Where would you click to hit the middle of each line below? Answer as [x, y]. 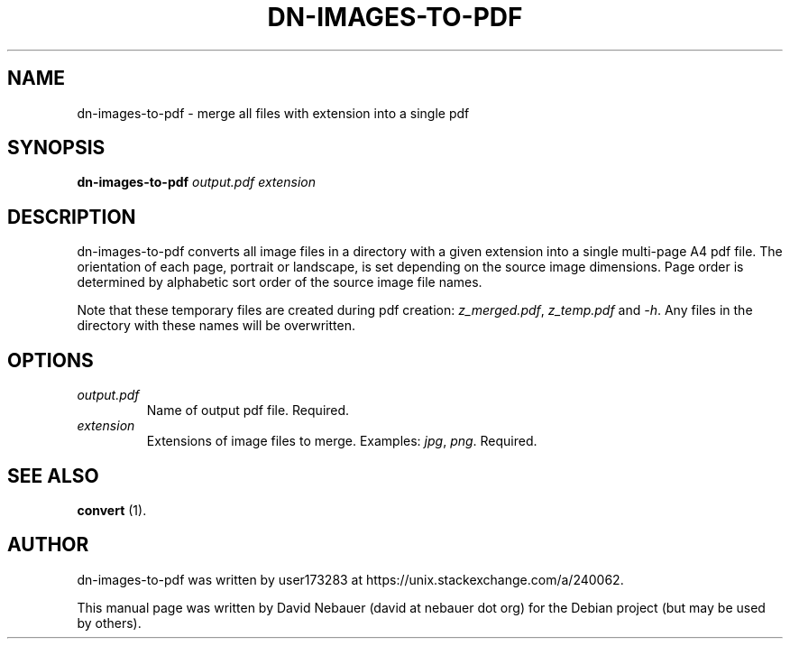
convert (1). [112, 510]
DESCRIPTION [72, 217]
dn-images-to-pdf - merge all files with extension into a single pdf [273, 113]
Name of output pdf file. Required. [248, 411]
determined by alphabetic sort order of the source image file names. [280, 282]
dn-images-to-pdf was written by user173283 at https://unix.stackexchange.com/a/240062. [350, 579]
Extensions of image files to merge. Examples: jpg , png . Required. [342, 441]
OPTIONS [51, 360]
